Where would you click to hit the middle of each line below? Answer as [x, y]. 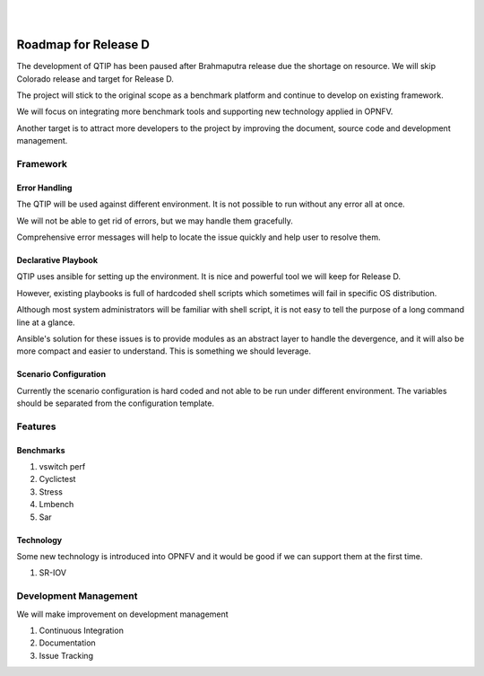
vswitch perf [62, 467]
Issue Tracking [66, 655]
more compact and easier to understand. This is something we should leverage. [164, 351]
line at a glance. [46, 322]
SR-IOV [53, 573]
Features [36, 426]
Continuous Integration [82, 630]
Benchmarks [41, 450]
